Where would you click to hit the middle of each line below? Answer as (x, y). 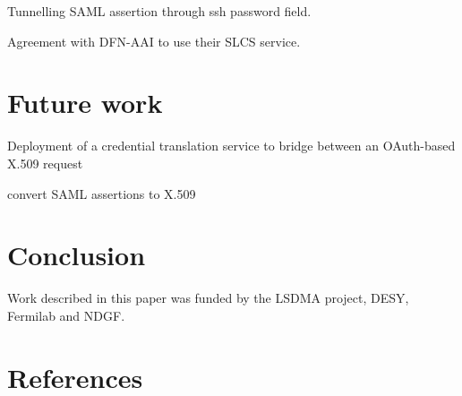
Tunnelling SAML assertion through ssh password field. (159, 11)
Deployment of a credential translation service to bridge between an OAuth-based (231, 146)
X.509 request (45, 163)
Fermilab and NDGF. (66, 315)
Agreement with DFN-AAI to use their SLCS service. (154, 41)
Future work (85, 103)
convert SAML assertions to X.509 (102, 193)
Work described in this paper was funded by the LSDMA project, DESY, (208, 298)
